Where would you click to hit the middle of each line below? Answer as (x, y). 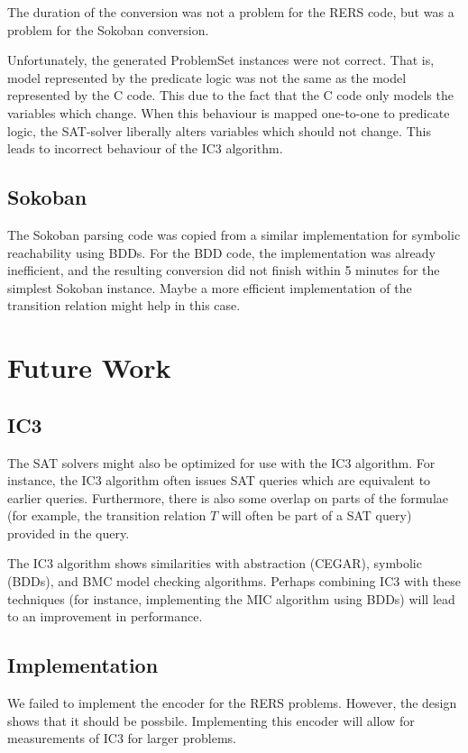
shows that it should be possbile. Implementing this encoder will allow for (211, 720)
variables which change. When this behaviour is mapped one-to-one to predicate (229, 112)
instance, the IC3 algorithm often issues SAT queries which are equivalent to (219, 480)
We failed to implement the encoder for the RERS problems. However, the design (232, 703)
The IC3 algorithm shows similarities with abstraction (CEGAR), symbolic (215, 563)
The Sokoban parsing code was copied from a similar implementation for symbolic (234, 234)
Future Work (89, 367)
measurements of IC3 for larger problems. (122, 738)
